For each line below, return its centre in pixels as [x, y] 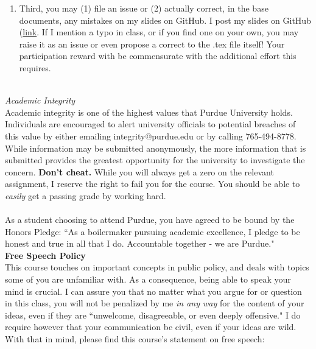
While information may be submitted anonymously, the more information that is [156, 148]
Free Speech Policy [45, 255]
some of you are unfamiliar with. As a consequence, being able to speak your [148, 279]
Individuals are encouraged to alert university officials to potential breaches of [150, 124]
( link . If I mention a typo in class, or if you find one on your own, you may [159, 32]
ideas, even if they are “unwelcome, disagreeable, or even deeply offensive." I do [153, 315]
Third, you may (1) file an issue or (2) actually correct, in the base [144, 8]
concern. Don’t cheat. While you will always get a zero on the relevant [139, 171]
